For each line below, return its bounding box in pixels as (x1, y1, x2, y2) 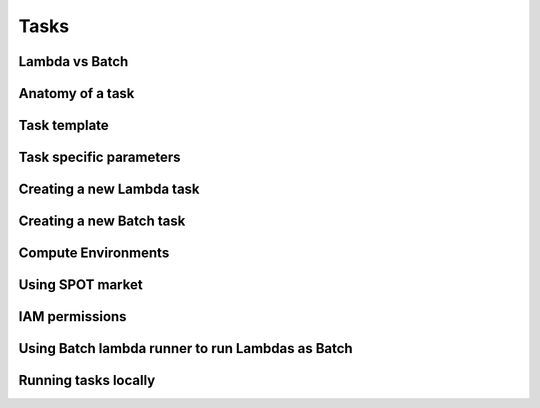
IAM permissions (18, 308, 127, 325)
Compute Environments (18, 245, 170, 262)
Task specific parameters (18, 149, 181, 166)
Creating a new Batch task (18, 213, 186, 230)
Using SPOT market (18, 276, 144, 294)
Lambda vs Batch (18, 53, 129, 70)
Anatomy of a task (18, 85, 135, 102)
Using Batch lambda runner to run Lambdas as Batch (18, 340, 354, 357)
